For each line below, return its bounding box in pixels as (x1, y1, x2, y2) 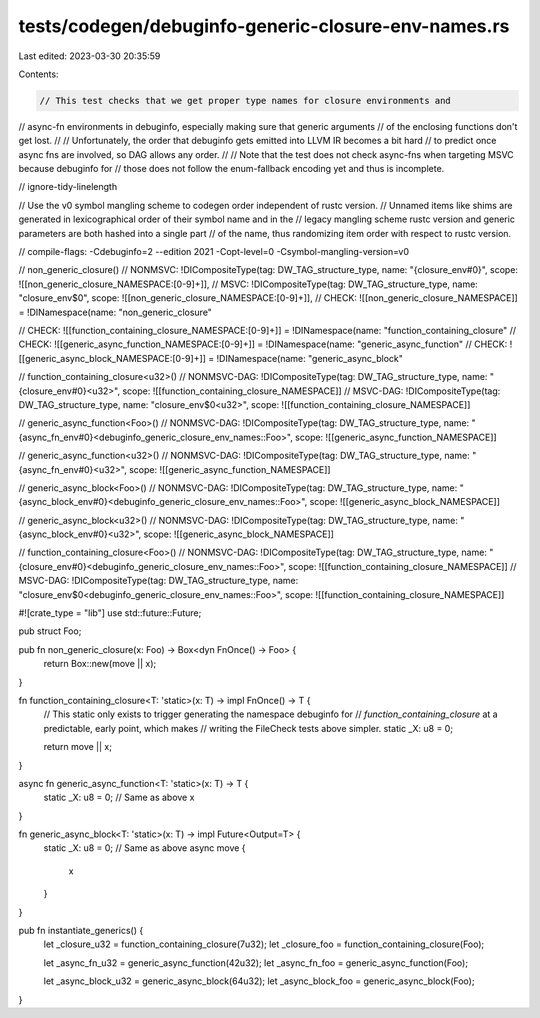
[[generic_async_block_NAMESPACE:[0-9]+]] (18, 352, 207, 364)
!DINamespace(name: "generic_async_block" (216, 352, 404, 364)
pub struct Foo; (18, 625, 82, 637)
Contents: (18, 68, 59, 80)
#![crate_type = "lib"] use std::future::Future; (18, 607, 202, 619)
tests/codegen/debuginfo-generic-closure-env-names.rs (18, 15, 510, 37)
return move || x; (43, 741, 112, 753)
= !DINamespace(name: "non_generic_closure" (18, 306, 212, 318)
